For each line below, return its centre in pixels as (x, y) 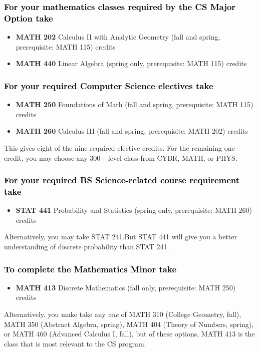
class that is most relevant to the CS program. (75, 343)
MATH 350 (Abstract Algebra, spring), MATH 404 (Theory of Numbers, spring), (129, 324)
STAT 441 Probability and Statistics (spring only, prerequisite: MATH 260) (134, 210)
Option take (29, 18)
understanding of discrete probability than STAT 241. (87, 247)
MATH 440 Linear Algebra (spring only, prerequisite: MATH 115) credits (131, 63)
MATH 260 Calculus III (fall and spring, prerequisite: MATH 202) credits (132, 131)
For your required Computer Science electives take (109, 85)
